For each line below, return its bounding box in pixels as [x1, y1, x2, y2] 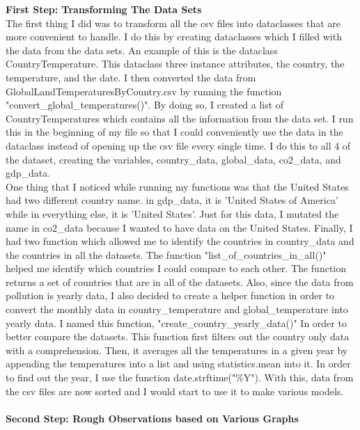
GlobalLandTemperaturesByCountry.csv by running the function [6, 83, 282, 98]
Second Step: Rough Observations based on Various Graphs [6, 411, 299, 425]
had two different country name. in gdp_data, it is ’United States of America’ [6, 193, 338, 207]
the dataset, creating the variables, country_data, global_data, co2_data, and [6, 152, 341, 166]
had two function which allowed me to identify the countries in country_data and [6, 234, 354, 248]
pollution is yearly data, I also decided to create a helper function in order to [6, 288, 335, 303]
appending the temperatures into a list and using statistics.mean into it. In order [6, 356, 351, 371]
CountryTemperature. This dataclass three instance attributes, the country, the [6, 56, 345, 71]
